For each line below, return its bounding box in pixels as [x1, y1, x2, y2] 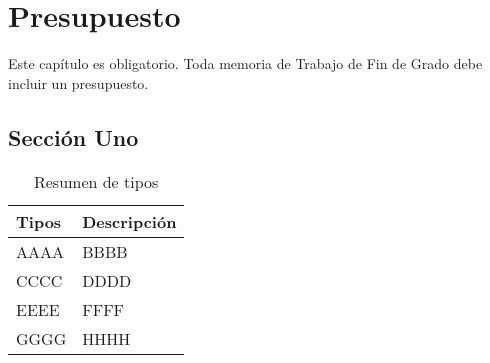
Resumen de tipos [33, 169, 159, 193]
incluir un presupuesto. [8, 72, 149, 93]
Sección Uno [8, 121, 139, 152]
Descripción [82, 209, 177, 233]
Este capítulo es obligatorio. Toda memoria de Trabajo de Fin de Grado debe [8, 53, 483, 74]
